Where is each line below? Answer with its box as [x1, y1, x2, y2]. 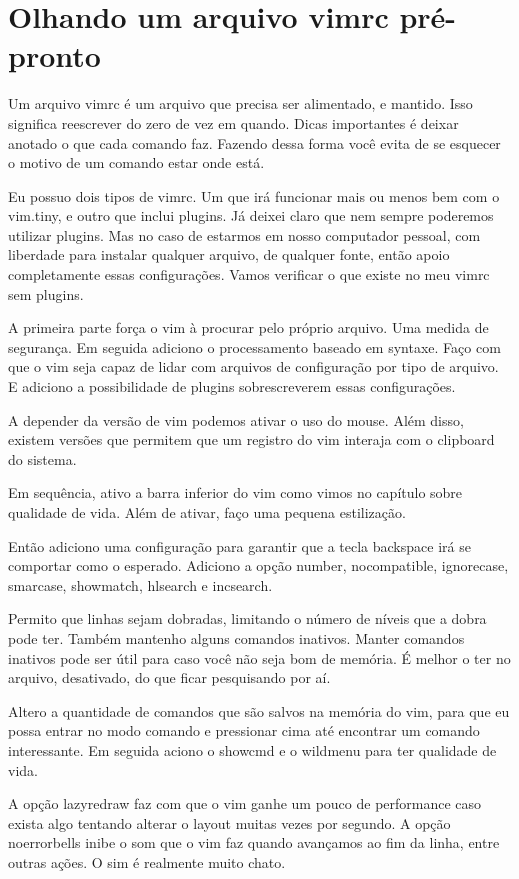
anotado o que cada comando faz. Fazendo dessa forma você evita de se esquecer [8, 132, 501, 153]
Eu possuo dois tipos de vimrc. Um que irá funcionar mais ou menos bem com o [8, 185, 500, 206]
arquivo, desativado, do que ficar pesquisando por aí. [8, 667, 331, 688]
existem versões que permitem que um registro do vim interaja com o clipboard [8, 429, 495, 450]
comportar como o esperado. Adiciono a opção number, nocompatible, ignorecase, [8, 555, 509, 576]
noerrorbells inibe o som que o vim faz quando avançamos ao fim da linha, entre [8, 832, 500, 853]
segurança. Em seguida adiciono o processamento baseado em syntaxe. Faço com [8, 336, 501, 357]
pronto [8, 35, 101, 76]
